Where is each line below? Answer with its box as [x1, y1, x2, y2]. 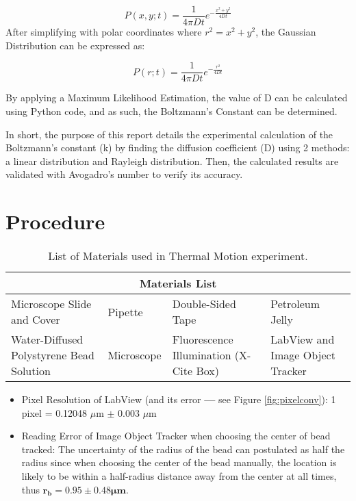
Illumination [172, 347, 231, 363]
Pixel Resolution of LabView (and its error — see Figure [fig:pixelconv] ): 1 [21, 392, 336, 406]
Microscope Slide [11, 296, 92, 311]
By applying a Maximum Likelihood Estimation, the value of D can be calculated [5, 90, 348, 105]
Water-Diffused [11, 331, 84, 347]
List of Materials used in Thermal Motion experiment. [48, 248, 308, 264]
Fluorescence [172, 331, 233, 347]
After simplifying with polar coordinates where [5, 25, 202, 39]
